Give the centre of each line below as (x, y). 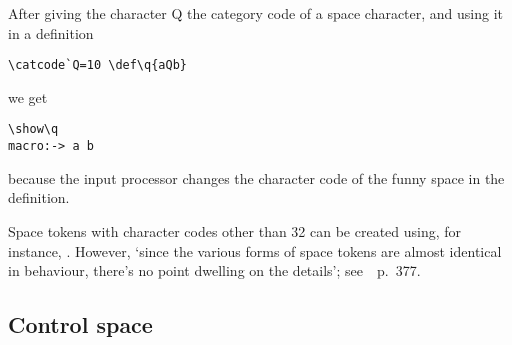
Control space (80, 324)
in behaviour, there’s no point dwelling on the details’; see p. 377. (214, 270)
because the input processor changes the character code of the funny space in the (256, 177)
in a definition (51, 32)
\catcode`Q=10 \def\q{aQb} (97, 65)
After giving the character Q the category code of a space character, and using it (256, 13)
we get (28, 96)
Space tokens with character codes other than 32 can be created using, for (235, 230)
